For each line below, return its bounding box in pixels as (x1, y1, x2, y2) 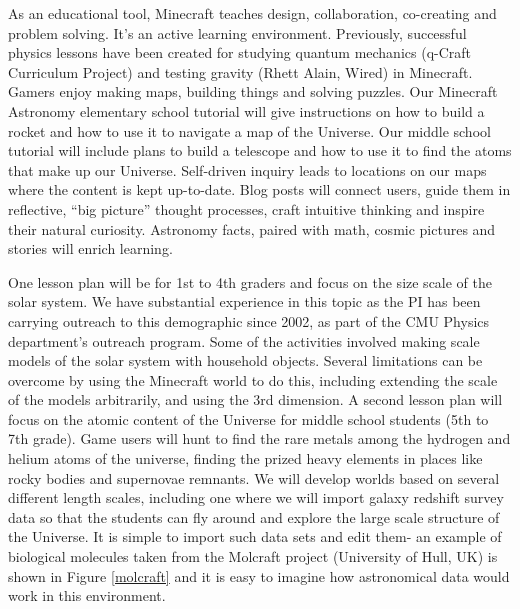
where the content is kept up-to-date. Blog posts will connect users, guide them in (8, 179, 511, 200)
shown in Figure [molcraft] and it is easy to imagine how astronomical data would (8, 565, 510, 586)
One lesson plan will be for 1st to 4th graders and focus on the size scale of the (8, 271, 493, 292)
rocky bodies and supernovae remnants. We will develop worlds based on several (8, 467, 500, 488)
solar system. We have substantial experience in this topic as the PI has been (8, 291, 481, 312)
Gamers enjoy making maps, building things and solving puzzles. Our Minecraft (8, 81, 498, 102)
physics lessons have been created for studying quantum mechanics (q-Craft (8, 42, 472, 63)
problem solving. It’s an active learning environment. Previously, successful (8, 22, 467, 43)
